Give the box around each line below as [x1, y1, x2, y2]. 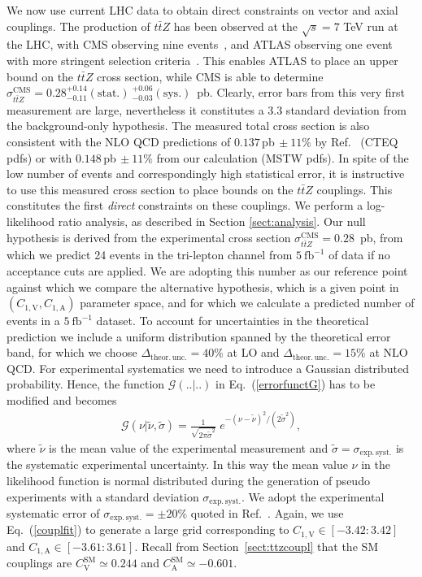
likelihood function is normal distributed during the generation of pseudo [7, 471, 370, 488]
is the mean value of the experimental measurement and [49, 439, 328, 456]
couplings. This [316, 180, 393, 197]
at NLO [369, 344, 408, 361]
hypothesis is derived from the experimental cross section [7, 228, 291, 245]
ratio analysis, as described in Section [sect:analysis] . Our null [58, 213, 366, 230]
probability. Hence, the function [7, 375, 165, 393]
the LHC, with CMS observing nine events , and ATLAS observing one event [7, 36, 393, 53]
